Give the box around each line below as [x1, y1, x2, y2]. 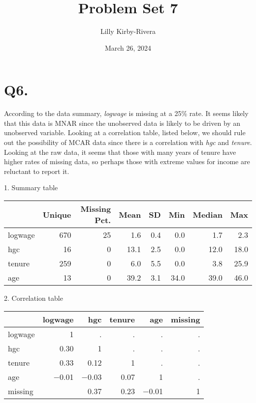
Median [192, 208, 223, 220]
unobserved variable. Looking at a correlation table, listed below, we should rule [4, 127, 246, 138]
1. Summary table [4, 182, 58, 193]
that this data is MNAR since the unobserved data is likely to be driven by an [4, 117, 241, 128]
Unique [42, 208, 71, 220]
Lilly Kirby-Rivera [100, 26, 156, 36]
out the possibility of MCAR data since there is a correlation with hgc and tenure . [4, 137, 252, 147]
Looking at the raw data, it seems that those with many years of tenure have [4, 146, 236, 157]
